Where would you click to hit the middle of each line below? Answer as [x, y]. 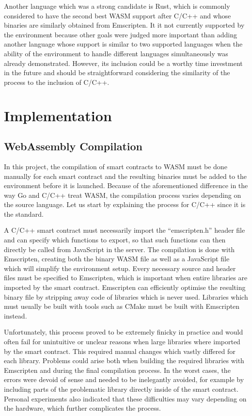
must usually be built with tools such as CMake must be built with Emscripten [122, 306]
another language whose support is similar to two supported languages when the [123, 44]
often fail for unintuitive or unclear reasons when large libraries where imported [122, 342]
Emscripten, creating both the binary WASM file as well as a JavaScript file [117, 259]
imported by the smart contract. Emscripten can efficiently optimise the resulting [125, 287]
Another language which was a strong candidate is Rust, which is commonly [117, 6]
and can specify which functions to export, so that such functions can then [115, 240]
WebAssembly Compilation [73, 146]
